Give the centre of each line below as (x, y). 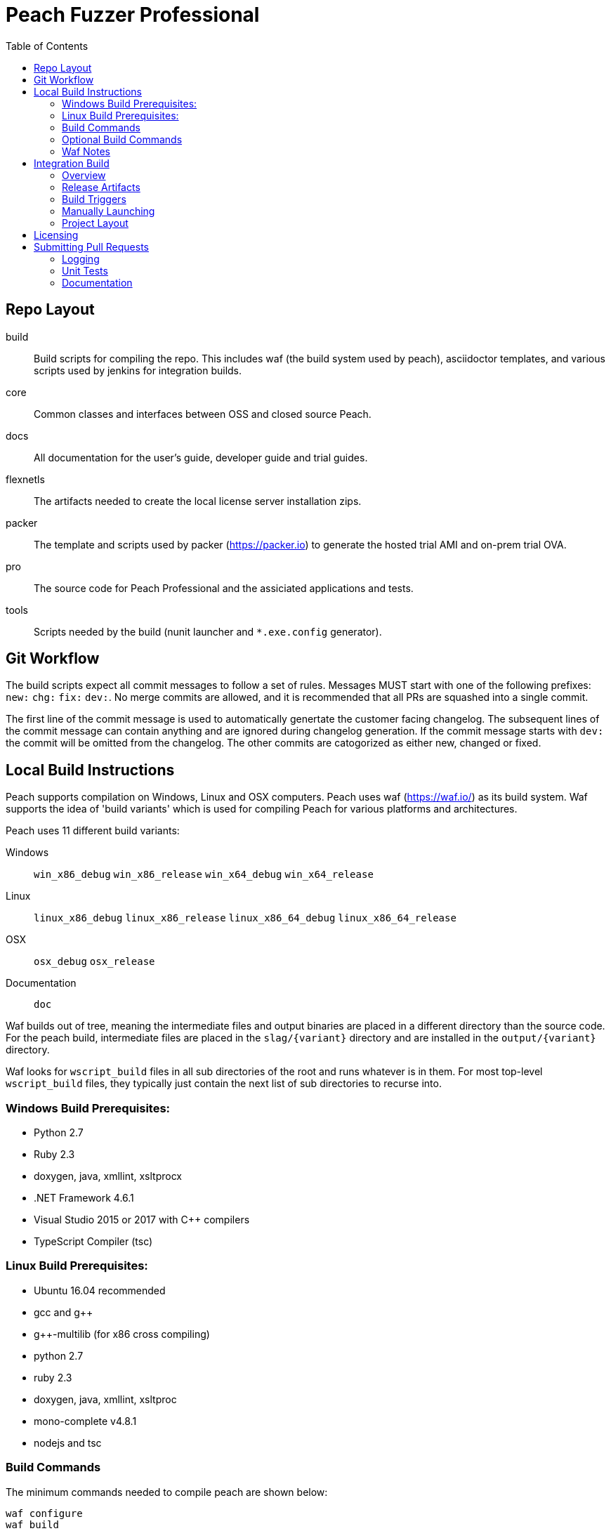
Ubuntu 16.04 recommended (100, 1290)
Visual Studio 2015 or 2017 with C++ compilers (142, 1220)
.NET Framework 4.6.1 (84, 1198)
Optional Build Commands (122, 139)
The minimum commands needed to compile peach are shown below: (167, 1492)
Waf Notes (86, 151)
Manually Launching (109, 211)
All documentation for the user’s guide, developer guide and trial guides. (201, 457)
